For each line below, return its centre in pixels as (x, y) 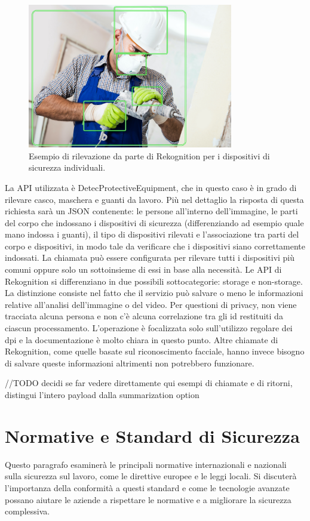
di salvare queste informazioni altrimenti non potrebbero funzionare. (130, 363)
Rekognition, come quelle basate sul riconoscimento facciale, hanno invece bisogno (155, 351)
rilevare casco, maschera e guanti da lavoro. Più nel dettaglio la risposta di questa (154, 199)
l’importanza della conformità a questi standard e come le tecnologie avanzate (147, 487)
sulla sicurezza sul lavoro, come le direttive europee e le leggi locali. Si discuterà (151, 476)
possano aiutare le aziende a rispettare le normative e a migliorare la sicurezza (148, 499)
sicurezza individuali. (67, 167)
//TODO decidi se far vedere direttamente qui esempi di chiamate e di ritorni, (149, 383)
